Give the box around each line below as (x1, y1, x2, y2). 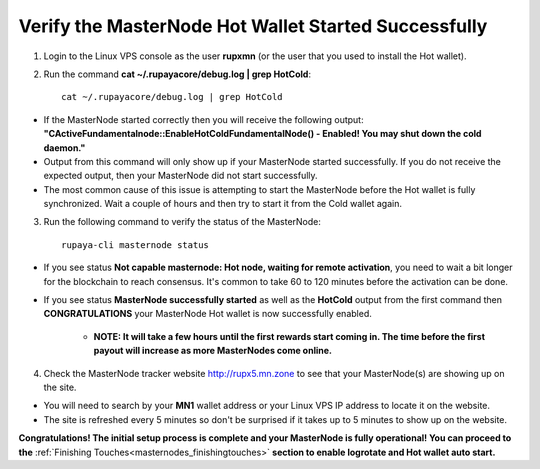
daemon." (43, 141, 86, 154)
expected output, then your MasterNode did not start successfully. (43, 170, 319, 182)
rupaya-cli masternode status (61, 239, 210, 250)
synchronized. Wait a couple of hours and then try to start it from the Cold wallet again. (43, 198, 402, 210)
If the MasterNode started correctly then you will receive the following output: (43, 113, 364, 125)
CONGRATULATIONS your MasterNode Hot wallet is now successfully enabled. (43, 308, 372, 320)
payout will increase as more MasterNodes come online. (93, 345, 332, 357)
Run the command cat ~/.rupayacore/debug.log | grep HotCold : (43, 68, 312, 80)
